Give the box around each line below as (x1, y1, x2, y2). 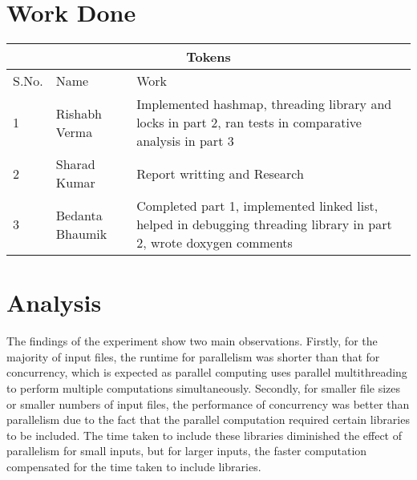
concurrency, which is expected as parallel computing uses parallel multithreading (6, 364, 407, 381)
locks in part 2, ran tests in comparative (136, 113, 362, 132)
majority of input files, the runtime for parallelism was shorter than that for (6, 348, 380, 365)
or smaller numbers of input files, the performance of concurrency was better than (6, 395, 410, 412)
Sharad (55, 155, 95, 174)
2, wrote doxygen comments (136, 233, 293, 252)
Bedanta (55, 205, 103, 224)
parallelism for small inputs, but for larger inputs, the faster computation (6, 442, 367, 459)
